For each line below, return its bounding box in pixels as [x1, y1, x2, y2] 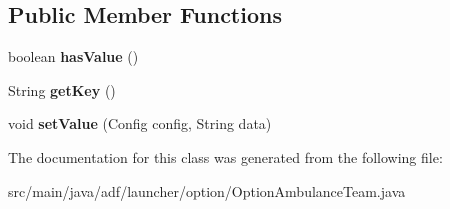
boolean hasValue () [8, 46, 139, 67]
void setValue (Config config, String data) [8, 113, 272, 134]
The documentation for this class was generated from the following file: [8, 146, 443, 167]
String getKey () [8, 79, 116, 100]
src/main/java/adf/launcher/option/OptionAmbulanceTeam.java [8, 180, 406, 201]
